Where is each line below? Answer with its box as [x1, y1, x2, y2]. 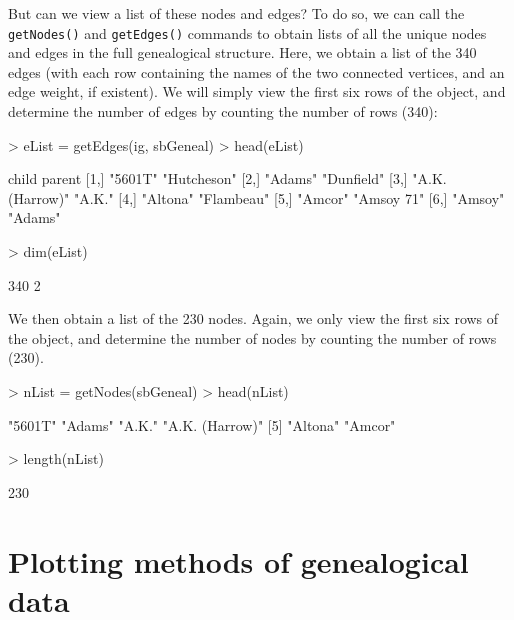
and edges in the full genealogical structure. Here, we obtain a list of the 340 [8, 42, 477, 63]
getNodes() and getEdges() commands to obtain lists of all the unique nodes [8, 22, 487, 43]
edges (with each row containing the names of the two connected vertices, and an [8, 61, 505, 82]
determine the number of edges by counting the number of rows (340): [8, 101, 438, 122]
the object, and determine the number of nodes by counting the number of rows [8, 327, 497, 348]
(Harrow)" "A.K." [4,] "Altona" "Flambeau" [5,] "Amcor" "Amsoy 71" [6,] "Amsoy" [8, 187, 505, 208]
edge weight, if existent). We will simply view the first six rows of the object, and [8, 81, 506, 102]
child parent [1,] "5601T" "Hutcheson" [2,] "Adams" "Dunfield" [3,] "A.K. [8, 168, 447, 189]
